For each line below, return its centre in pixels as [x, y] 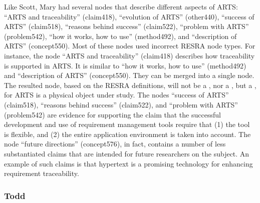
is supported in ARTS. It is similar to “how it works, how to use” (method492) [125, 65]
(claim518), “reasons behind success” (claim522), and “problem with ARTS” [121, 104]
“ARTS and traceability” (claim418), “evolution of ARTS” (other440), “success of [129, 16]
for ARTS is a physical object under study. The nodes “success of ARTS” [116, 95]
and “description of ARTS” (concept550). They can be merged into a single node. [129, 75]
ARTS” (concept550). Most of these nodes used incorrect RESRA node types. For [130, 46]
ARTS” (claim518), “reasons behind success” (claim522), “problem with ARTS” [126, 26]
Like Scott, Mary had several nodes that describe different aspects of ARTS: [121, 6]
